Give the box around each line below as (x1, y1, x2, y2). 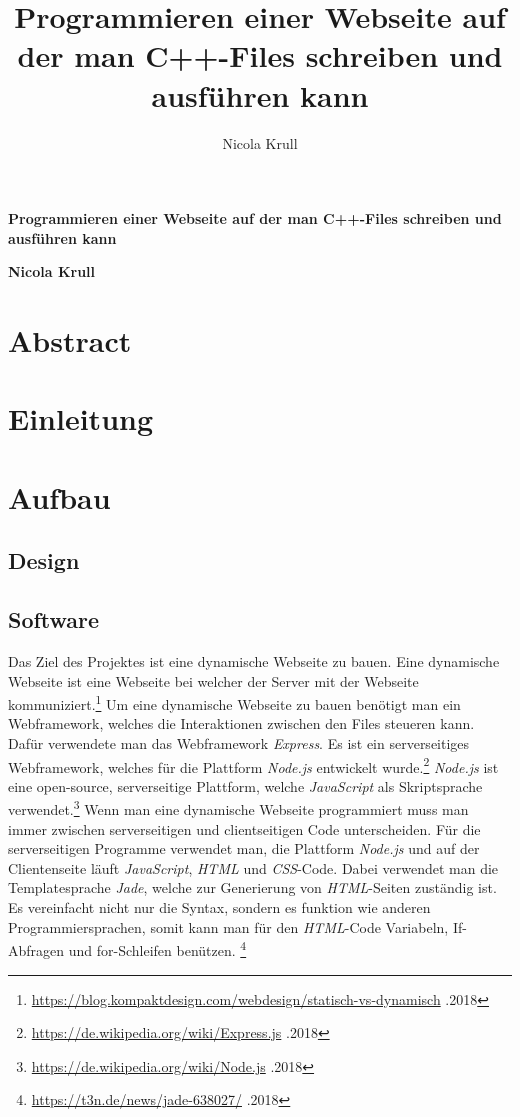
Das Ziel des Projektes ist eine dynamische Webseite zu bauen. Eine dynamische (8, 650, 500, 671)
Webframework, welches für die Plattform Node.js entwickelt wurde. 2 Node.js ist (8, 753, 499, 777)
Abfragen (8, 939, 65, 960)
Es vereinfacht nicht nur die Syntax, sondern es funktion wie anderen (8, 897, 431, 918)
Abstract (8, 320, 132, 361)
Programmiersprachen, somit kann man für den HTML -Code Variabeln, (8, 916, 449, 937)
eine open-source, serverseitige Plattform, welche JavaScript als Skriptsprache (8, 775, 483, 796)
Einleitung (8, 398, 154, 439)
